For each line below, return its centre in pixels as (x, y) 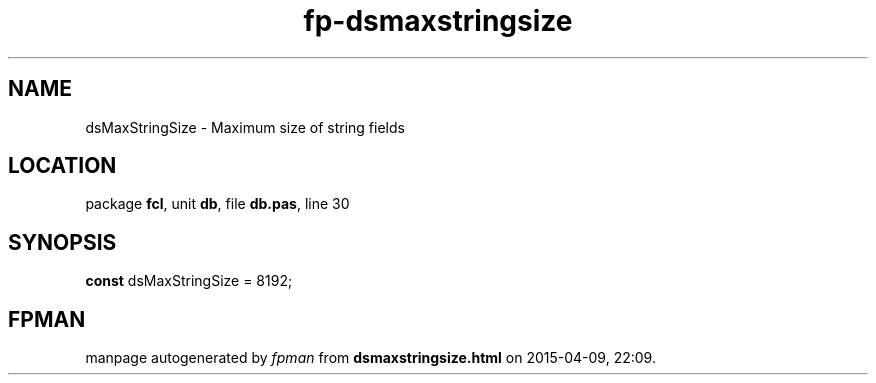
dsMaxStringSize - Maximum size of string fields (245, 127)
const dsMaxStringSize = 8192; (189, 281)
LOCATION (62, 166)
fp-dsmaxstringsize (438, 21)
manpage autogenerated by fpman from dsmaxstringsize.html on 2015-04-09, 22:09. (370, 358)
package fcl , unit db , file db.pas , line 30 (217, 204)
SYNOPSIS (62, 242)
